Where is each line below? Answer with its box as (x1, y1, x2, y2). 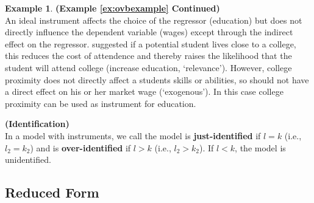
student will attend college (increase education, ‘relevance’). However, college (5, 61, 292, 74)
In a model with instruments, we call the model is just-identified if (5, 129, 261, 142)
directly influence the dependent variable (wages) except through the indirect (5, 26, 293, 38)
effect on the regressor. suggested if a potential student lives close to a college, (5, 37, 296, 50)
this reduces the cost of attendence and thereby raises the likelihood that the (5, 49, 292, 62)
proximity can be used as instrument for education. (5, 97, 196, 109)
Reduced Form (5, 183, 99, 202)
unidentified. (5, 153, 51, 166)
